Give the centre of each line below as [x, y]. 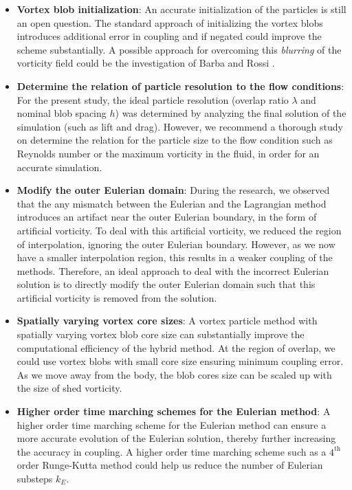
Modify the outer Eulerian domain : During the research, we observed [173, 190]
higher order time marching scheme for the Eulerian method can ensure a [172, 424]
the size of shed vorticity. [69, 388]
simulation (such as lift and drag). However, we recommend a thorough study [180, 126]
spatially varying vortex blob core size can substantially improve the [161, 334]
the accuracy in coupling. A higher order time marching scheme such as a [172, 451]
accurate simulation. [59, 167]
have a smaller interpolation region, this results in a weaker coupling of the [175, 257]
